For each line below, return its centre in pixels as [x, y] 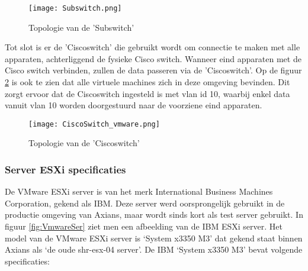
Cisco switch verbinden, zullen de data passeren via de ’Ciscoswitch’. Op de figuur [153, 70]
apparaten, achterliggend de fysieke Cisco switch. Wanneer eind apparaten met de [153, 58]
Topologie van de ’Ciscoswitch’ [84, 143]
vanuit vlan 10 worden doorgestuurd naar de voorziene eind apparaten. [134, 105]
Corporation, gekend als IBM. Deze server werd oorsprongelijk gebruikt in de [145, 203]
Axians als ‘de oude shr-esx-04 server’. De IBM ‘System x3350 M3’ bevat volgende [154, 249]
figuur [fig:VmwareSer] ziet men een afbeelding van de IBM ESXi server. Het [144, 226]
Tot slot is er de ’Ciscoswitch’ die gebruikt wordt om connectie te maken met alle [153, 47]
